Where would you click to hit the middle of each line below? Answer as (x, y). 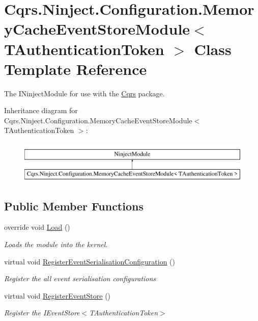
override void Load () (37, 227)
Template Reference (76, 69)
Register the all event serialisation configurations (80, 278)
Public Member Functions (74, 206)
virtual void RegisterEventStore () (58, 295)
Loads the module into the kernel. (56, 244)
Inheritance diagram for (41, 110)
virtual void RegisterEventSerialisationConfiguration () (90, 261)
